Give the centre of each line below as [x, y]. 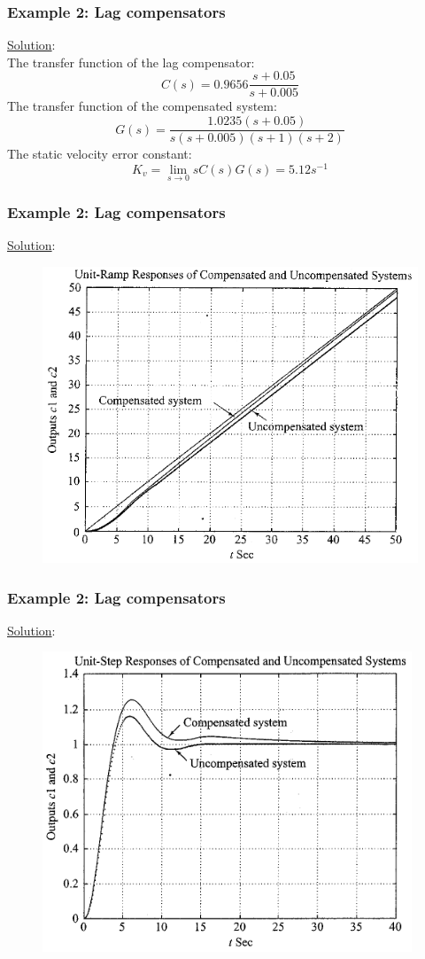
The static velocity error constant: [100, 154]
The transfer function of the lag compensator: [131, 62]
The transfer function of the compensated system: [142, 106]
